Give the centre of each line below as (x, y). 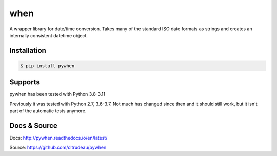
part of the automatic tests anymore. (48, 111)
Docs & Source (33, 126)
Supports (25, 82)
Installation (28, 51)
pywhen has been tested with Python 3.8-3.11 (57, 94)
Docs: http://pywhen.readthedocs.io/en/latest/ (58, 138)
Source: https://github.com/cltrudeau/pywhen (58, 147)
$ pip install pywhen (47, 66)
